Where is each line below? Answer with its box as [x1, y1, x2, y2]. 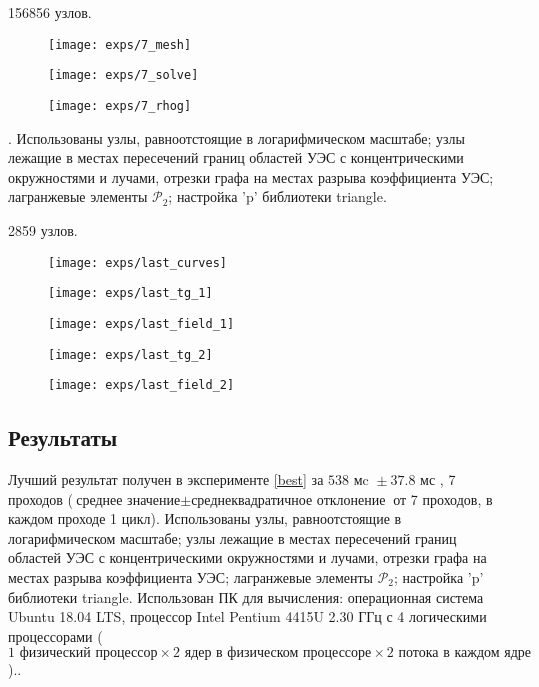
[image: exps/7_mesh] [48, 37, 192, 52]
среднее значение [76, 493, 181, 508]
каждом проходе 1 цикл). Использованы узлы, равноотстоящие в [8, 508, 402, 529]
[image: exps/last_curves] [48, 255, 227, 270]
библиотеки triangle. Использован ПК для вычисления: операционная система [8, 586, 484, 607]
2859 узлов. [8, 219, 78, 240]
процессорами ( [8, 625, 103, 646]
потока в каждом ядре [398, 646, 532, 661]
